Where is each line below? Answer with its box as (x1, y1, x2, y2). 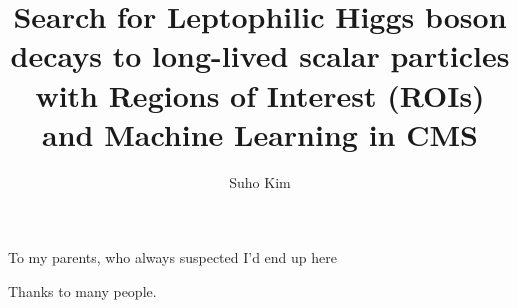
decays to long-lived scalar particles (10, 35, 510, 76)
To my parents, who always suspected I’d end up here (8, 247, 337, 268)
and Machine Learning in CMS (42, 113, 478, 154)
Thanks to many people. (8, 280, 157, 301)
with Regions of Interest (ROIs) (35, 74, 485, 115)
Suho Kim (229, 171, 291, 192)
